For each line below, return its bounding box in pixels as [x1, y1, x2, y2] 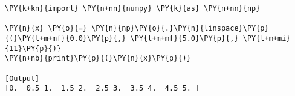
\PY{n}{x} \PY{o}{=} [5, 24, 88, 33]
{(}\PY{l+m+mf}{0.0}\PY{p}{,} [5, 34, 126, 43]
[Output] [5, 74, 40, 83]
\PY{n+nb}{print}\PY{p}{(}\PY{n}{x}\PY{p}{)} [5, 54, 191, 63]
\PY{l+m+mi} [242, 34, 291, 43]
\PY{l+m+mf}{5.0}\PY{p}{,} [130, 34, 239, 43]
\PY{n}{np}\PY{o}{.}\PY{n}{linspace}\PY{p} [91, 24, 269, 33]
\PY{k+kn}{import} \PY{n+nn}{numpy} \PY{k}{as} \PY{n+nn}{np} [5, 4, 261, 13]
